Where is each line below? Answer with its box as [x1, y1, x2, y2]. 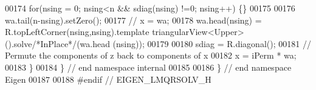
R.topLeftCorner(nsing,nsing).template [5, 25, 149, 38]
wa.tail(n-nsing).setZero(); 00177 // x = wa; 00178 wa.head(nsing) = [5, 13, 262, 26]
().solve [5, 37, 32, 50]
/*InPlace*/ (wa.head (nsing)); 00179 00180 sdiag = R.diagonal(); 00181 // [32, 37, 311, 50]
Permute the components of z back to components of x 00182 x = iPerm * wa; [5, 49, 297, 62]
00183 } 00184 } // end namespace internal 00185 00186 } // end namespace [5, 60, 292, 73]
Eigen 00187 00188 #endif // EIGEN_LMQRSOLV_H [5, 72, 211, 85]
